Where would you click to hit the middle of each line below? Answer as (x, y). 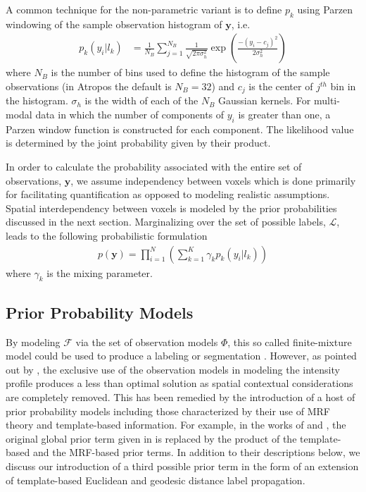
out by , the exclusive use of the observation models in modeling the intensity (173, 369)
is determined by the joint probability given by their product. (138, 143)
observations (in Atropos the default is (89, 86)
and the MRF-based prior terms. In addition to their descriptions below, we (196, 452)
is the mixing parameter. (100, 272)
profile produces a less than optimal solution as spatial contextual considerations (179, 383)
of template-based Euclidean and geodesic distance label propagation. (156, 480)
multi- (327, 100)
